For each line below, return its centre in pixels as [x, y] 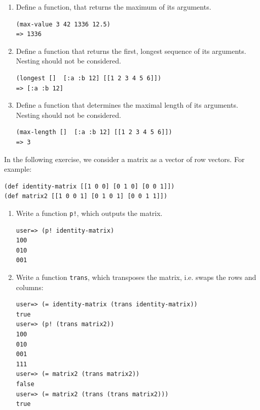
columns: [30, 287]
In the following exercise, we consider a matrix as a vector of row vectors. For [124, 159]
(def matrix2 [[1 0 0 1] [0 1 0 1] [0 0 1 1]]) [86, 196]
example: [18, 169]
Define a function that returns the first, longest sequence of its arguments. [131, 51]
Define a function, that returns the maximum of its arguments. [114, 7]
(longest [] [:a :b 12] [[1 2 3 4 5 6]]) [89, 78]
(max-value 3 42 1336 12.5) [63, 24]
